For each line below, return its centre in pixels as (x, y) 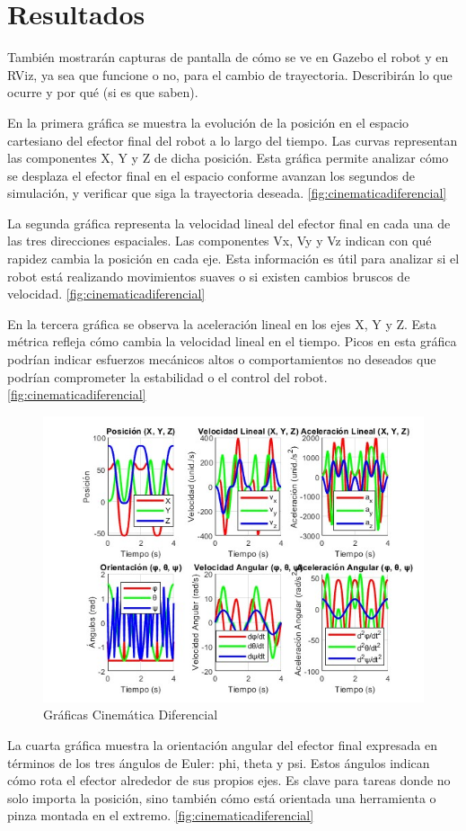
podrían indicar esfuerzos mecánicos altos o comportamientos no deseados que (222, 359)
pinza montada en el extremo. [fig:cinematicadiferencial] (161, 815)
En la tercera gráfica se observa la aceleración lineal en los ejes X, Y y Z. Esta (222, 323)
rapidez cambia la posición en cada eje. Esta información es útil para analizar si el (233, 259)
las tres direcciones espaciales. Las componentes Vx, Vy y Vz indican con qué (220, 241)
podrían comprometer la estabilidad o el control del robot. (167, 376)
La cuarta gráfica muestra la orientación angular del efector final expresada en (222, 745)
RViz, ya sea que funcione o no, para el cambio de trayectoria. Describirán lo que (230, 74)
